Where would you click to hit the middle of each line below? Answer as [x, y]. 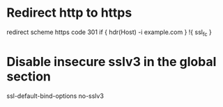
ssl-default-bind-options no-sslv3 [55, 96]
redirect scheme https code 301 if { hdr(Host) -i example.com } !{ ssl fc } [109, 33]
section [29, 76]
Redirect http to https [69, 13]
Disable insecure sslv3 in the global [111, 61]
